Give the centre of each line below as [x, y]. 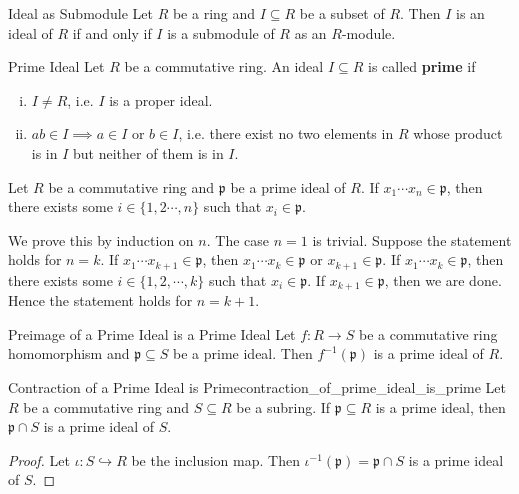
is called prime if [422, 66]
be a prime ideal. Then [243, 353]
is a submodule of [221, 32]
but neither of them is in [148, 152]
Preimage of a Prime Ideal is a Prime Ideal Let [152, 333]
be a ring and [214, 13]
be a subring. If [283, 406]
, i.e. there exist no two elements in [286, 133]
